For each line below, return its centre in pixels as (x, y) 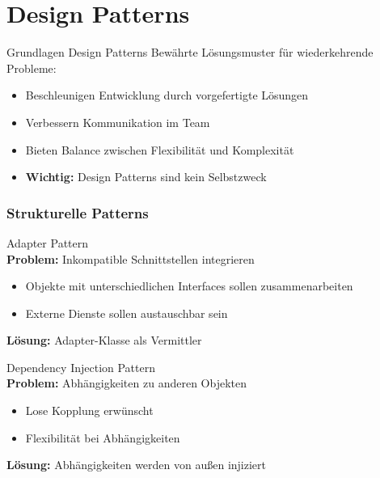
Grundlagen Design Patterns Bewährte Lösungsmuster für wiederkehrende (190, 52)
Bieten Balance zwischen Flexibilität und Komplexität (160, 149)
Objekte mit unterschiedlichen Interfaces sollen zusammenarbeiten (189, 286)
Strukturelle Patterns (78, 212)
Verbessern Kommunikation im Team (118, 122)
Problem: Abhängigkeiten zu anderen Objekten (127, 383)
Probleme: (32, 68)
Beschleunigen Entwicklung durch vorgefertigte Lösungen (167, 95)
